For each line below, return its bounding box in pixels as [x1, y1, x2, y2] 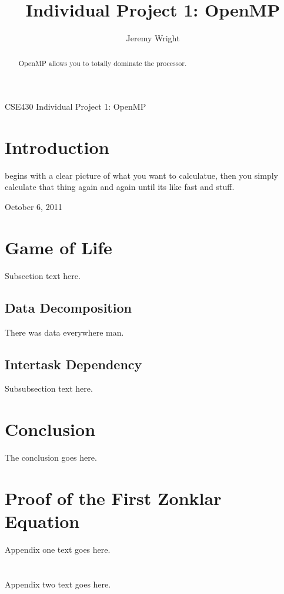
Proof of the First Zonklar [5, 485, 222, 510]
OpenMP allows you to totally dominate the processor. [18, 58, 187, 68]
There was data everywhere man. [5, 326, 124, 338]
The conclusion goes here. [5, 451, 97, 464]
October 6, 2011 [5, 201, 62, 213]
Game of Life [5, 235, 112, 259]
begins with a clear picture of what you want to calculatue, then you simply [5, 169, 278, 181]
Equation [5, 509, 80, 533]
